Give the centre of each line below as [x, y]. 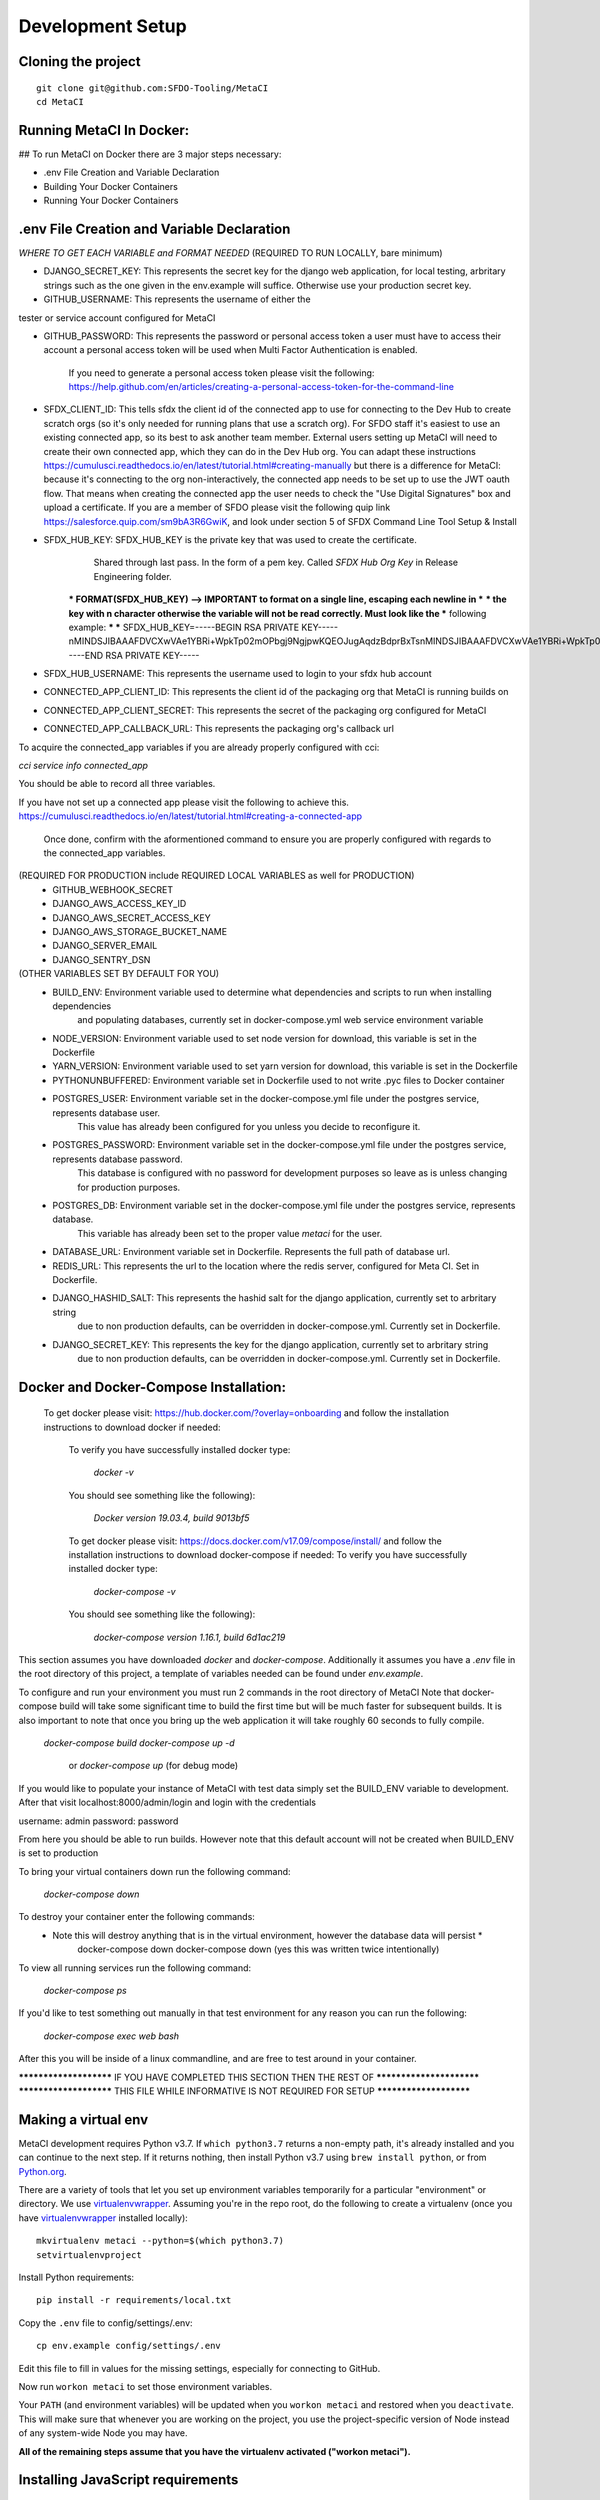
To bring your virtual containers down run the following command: [154, 1871]
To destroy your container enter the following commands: [136, 1917]
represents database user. [106, 1112]
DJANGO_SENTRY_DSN [101, 959]
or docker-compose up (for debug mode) [153, 1766]
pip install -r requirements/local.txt [134, 2300]
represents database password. [118, 1159]
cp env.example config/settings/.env [129, 2346]
